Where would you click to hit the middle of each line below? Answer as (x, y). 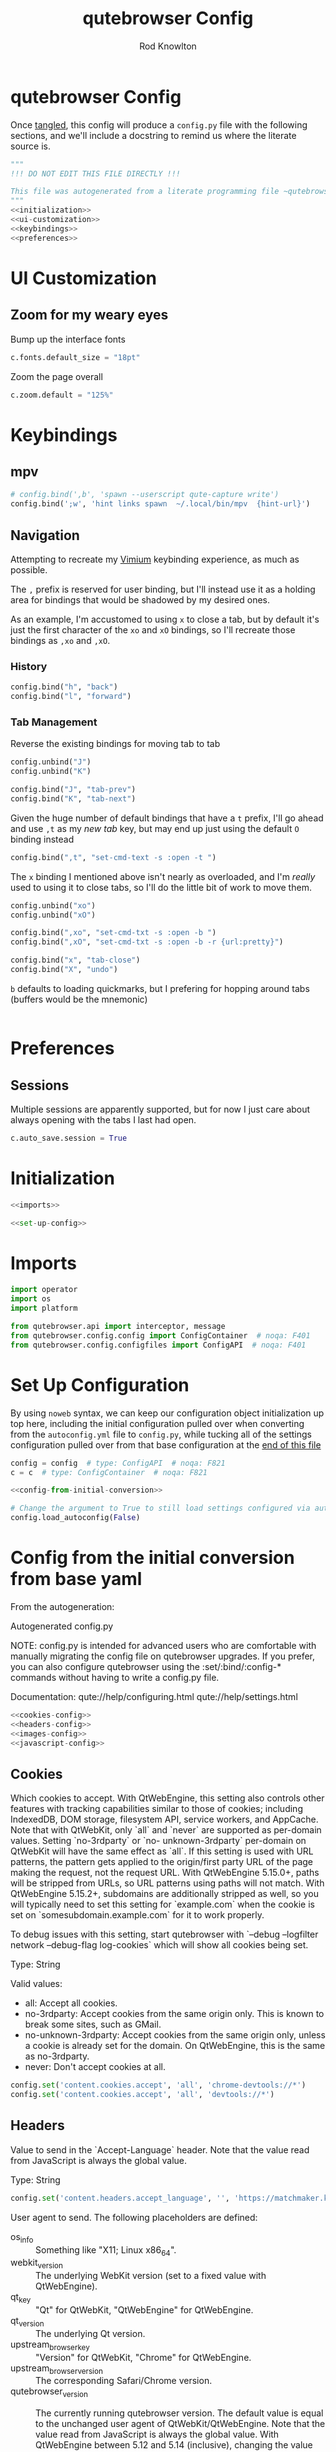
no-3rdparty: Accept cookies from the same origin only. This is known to (174, 2014)
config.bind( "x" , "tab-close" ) (75, 960)
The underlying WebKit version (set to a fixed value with (151, 2276)
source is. (31, 146)
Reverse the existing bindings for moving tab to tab (115, 744)
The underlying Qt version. (90, 2333)
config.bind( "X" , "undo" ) (64, 970)
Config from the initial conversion (152, 1558)
